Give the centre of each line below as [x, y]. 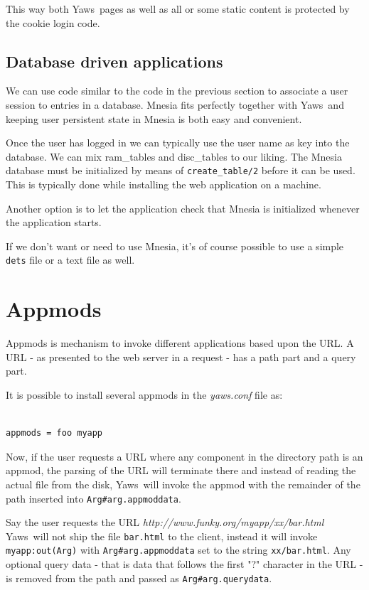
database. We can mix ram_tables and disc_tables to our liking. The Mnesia [174, 156]
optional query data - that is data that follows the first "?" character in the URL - [184, 564]
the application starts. [54, 222]
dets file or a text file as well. [70, 260]
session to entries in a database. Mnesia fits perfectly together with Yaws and [175, 104]
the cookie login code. [53, 22]
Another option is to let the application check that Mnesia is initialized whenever [183, 208]
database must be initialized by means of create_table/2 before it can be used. [181, 170]
